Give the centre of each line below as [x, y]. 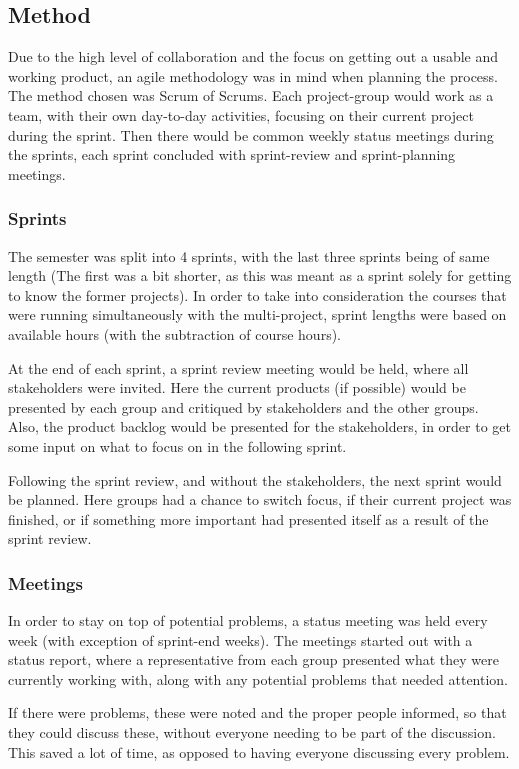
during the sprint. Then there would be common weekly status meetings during [251, 134]
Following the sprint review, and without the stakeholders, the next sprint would [255, 479]
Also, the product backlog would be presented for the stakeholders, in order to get [259, 426]
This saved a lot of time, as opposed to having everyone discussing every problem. [259, 751]
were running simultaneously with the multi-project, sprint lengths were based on [257, 314]
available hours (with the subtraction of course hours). [174, 333]
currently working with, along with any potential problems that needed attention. [258, 678]
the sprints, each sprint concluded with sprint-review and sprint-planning [232, 154]
